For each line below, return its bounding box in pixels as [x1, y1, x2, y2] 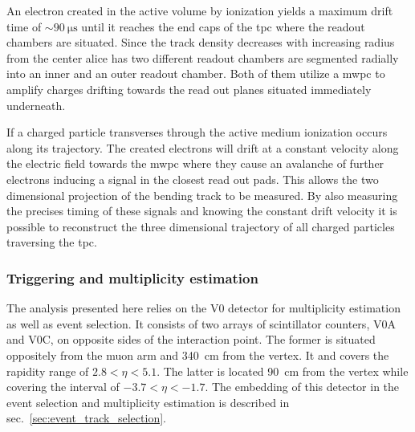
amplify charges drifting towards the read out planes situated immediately [6, 80, 372, 97]
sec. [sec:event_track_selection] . [6, 410, 166, 426]
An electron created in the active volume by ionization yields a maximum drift [6, 2, 393, 18]
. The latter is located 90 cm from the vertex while [157, 362, 409, 379]
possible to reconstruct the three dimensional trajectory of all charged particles [6, 218, 395, 234]
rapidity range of [6, 362, 89, 379]
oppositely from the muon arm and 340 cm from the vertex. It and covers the [6, 346, 389, 363]
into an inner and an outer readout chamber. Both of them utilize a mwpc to [6, 65, 385, 82]
